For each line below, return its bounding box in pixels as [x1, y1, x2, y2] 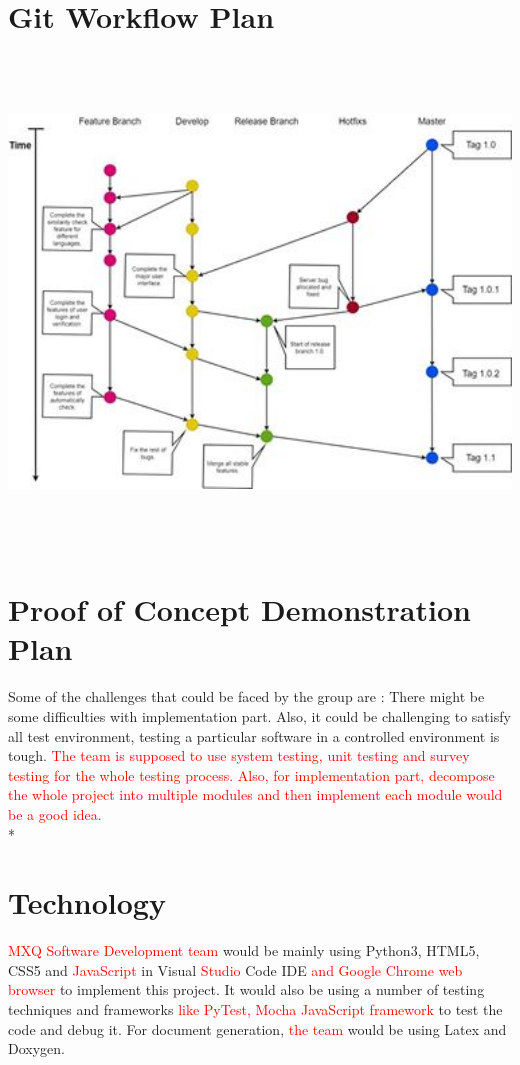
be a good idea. [8, 803, 102, 824]
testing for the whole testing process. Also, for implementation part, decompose [8, 764, 495, 785]
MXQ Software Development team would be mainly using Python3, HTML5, [8, 940, 480, 961]
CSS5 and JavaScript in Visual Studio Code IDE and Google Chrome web [8, 959, 463, 980]
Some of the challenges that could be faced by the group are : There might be [8, 686, 485, 707]
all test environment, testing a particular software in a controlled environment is [8, 725, 500, 746]
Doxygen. [8, 1038, 65, 1059]
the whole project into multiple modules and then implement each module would [8, 784, 503, 805]
